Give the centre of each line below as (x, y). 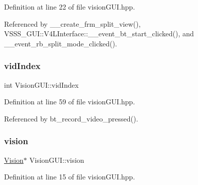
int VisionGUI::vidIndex (41, 84)
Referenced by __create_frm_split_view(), (72, 23)
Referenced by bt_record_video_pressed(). (71, 118)
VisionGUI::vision (57, 160)
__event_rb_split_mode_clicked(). (61, 43)
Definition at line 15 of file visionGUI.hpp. (70, 177)
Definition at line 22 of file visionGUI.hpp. (70, 7)
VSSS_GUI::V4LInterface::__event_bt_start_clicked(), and (99, 34)
